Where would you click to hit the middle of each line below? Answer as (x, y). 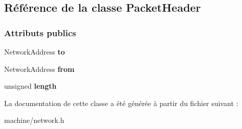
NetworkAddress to (35, 51)
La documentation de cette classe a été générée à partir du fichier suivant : (121, 103)
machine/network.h (34, 120)
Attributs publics (40, 32)
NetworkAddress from (39, 69)
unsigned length (30, 86)
